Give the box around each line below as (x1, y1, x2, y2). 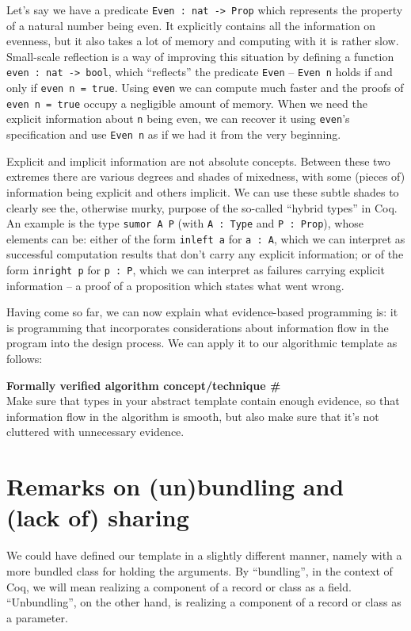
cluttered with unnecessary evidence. (6, 423, 185, 440)
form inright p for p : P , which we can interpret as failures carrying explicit (6, 262, 385, 277)
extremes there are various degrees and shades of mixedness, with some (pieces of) (6, 168, 405, 185)
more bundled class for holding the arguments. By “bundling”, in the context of (6, 562, 393, 579)
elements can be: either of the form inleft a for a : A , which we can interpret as (6, 230, 405, 247)
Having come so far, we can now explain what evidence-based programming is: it (6, 304, 398, 320)
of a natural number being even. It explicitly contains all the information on (6, 17, 376, 33)
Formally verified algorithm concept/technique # (6, 377, 281, 393)
